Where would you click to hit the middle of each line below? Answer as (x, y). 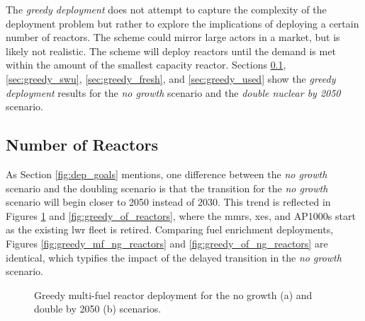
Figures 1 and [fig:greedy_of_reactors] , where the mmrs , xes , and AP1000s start (181, 215)
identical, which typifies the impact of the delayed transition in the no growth (174, 257)
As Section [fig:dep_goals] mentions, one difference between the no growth (167, 174)
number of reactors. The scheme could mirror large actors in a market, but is (173, 37)
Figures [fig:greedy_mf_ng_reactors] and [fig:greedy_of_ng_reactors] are (167, 243)
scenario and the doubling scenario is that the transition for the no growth (167, 188)
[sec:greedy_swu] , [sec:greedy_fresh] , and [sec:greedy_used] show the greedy (171, 78)
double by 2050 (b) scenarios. (98, 309)
